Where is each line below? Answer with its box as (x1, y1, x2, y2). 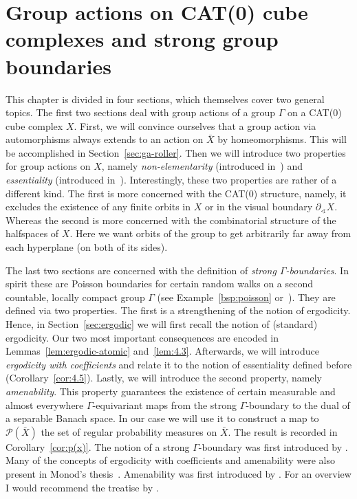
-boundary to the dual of (246, 397, 350, 412)
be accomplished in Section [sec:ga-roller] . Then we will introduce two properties (6, 145, 346, 159)
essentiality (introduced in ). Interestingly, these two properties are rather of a (6, 173, 337, 187)
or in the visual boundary (204, 199, 313, 214)
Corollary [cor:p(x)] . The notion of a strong (6, 439, 190, 454)
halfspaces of (6, 226, 59, 241)
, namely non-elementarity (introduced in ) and (101, 159, 303, 173)
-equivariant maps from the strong (92, 397, 237, 412)
